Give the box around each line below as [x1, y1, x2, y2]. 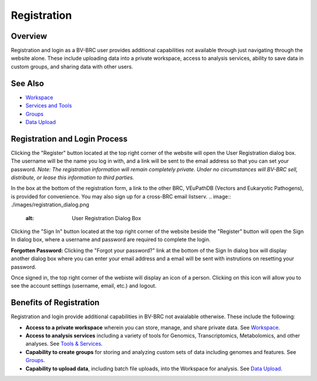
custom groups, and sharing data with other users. [11, 63, 133, 70]
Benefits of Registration [11, 298, 100, 308]
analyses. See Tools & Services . [25, 340, 103, 348]
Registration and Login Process [11, 134, 128, 144]
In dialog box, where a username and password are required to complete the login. [11, 236, 211, 243]
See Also [11, 78, 44, 88]
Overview [11, 31, 48, 41]
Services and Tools [25, 102, 72, 109]
